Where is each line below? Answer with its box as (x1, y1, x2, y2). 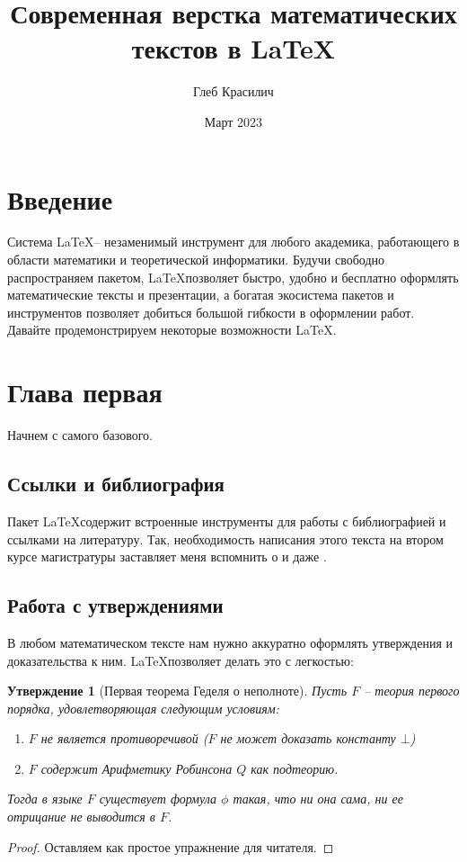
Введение (7, 180, 113, 217)
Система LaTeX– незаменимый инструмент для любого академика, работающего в (7, 232, 460, 251)
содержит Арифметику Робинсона (40, 759, 233, 777)
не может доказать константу (220, 729, 396, 748)
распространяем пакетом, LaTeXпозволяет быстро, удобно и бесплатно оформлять (7, 267, 459, 286)
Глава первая (7, 373, 163, 410)
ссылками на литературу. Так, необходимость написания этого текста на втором (7, 529, 444, 548)
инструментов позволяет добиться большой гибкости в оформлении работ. (7, 302, 415, 321)
